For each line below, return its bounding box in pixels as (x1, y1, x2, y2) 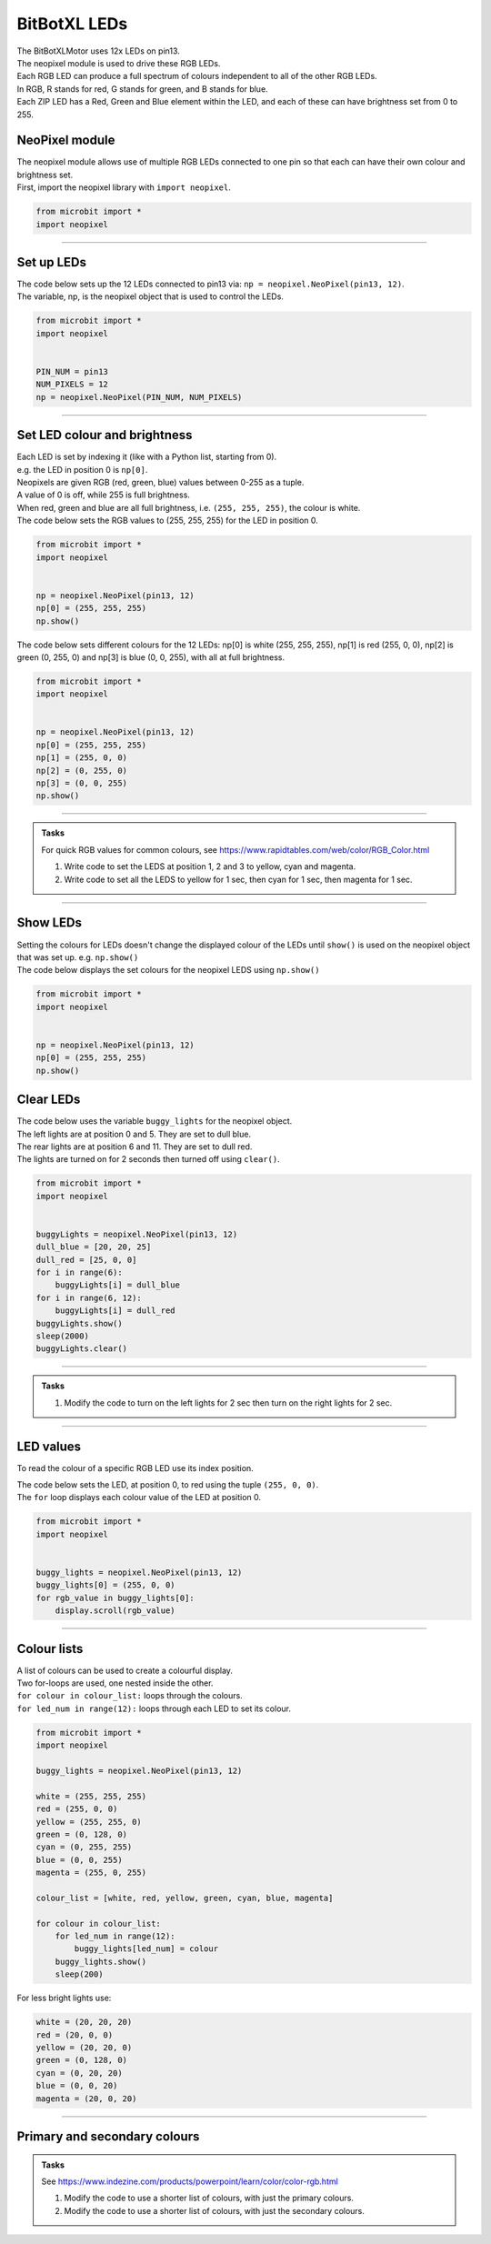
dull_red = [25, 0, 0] (35, 1255, 137, 1265)
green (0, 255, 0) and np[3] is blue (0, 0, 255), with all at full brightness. (16, 651, 286, 663)
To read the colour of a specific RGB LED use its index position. (16, 1462, 254, 1473)
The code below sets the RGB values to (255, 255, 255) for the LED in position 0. (16, 515, 318, 526)
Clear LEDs (16, 1092, 81, 1107)
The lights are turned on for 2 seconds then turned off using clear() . (16, 1154, 281, 1165)
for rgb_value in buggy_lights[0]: (35, 1592, 195, 1603)
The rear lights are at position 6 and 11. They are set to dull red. (16, 1141, 253, 1152)
